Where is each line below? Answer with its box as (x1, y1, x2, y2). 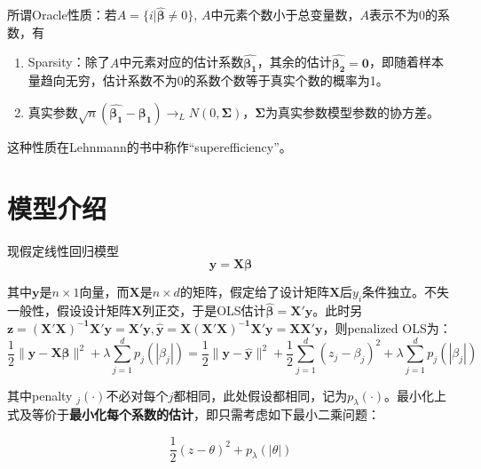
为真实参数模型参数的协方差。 (264, 103, 439, 122)
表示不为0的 (368, 5, 438, 24)
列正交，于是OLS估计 (142, 301, 266, 320)
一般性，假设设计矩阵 (7, 301, 131, 320)
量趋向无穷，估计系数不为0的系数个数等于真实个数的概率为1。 (28, 71, 389, 90)
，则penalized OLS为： (322, 318, 452, 337)
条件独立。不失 (362, 282, 450, 301)
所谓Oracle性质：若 (7, 5, 117, 24)
